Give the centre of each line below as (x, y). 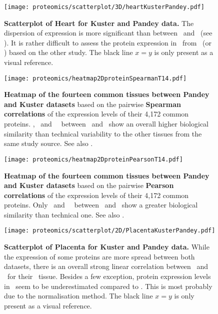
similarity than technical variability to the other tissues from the (103, 133)
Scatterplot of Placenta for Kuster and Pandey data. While (107, 247)
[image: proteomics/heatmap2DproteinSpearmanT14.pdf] (95, 78)
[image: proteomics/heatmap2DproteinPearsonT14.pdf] (93, 159)
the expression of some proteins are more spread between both (99, 256)
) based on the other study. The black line (68, 52)
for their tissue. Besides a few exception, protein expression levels (109, 276)
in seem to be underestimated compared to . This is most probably (108, 286)
